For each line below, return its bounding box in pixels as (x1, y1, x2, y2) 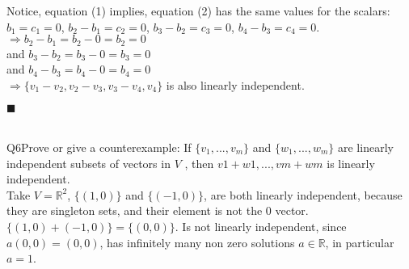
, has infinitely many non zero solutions (99, 233, 295, 250)
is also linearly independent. (166, 76, 305, 93)
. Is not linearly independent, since (175, 217, 347, 234)
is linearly (327, 154, 375, 171)
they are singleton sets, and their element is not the (6, 202, 263, 219)
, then (184, 154, 214, 171)
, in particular (325, 233, 394, 250)
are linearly (338, 139, 394, 156)
